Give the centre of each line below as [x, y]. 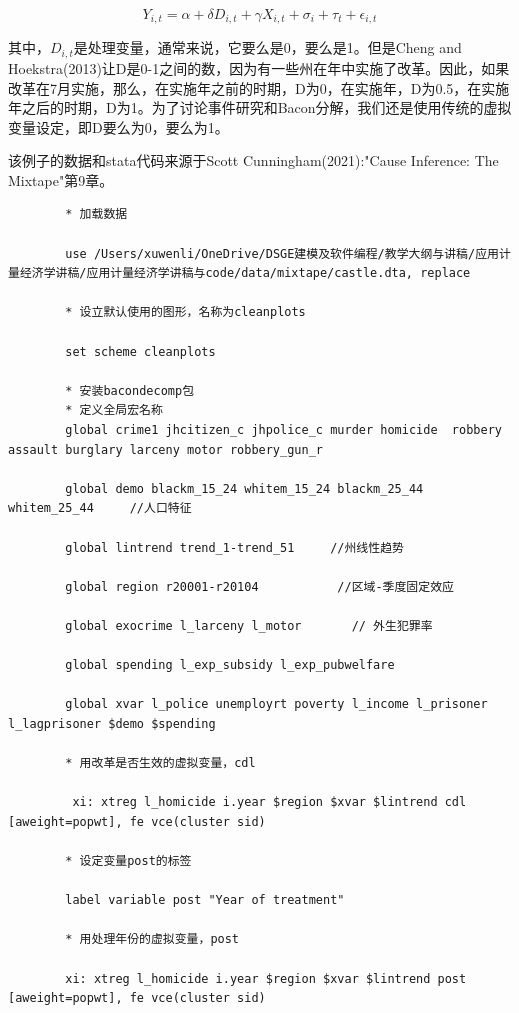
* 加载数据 [96, 214]
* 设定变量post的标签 [128, 861]
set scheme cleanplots [140, 351]
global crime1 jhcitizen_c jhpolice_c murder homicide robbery [283, 430]
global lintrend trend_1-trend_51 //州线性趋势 [234, 547]
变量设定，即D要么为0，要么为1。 [118, 126]
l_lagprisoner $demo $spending [112, 723]
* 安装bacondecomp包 [130, 390]
